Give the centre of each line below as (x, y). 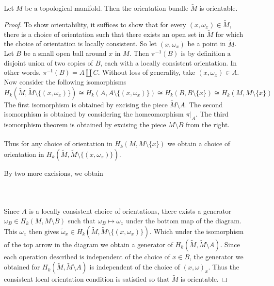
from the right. (208, 125)
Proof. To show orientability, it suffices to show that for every (95, 25)
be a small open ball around (65, 53)
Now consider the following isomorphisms (65, 82)
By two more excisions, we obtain (54, 173)
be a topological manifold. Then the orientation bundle (107, 8)
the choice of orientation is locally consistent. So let (81, 43)
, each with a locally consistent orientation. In (169, 62)
